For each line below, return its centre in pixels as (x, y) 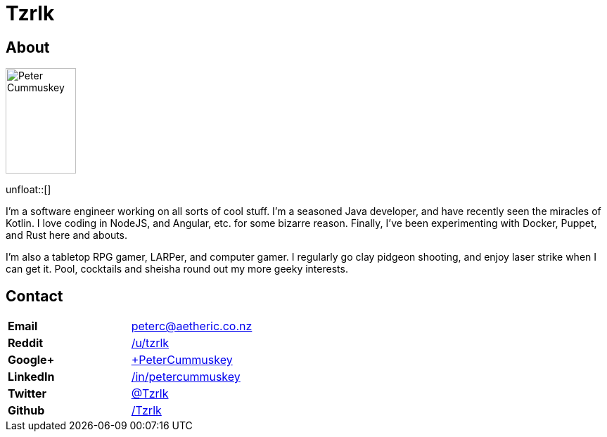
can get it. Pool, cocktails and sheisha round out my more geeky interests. (177, 269)
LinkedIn (31, 377)
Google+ (31, 360)
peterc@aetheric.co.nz (192, 326)
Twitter (27, 394)
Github (26, 411)
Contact (34, 296)
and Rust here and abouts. (67, 235)
